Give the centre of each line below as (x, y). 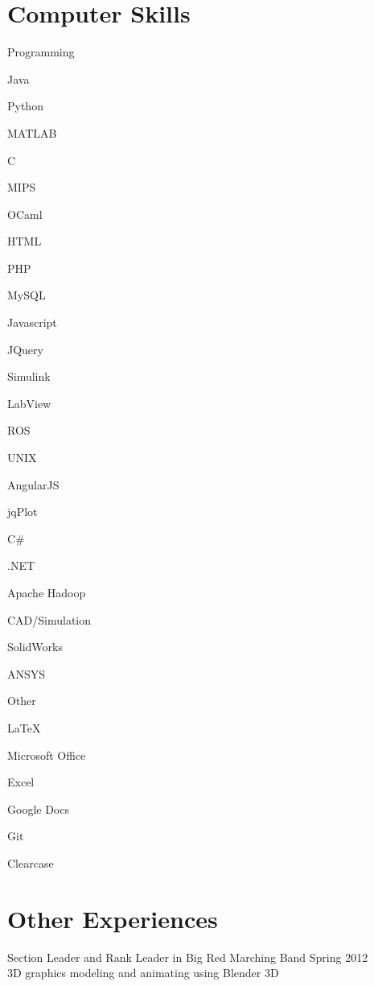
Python (25, 106)
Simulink (29, 376)
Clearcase (31, 862)
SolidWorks (35, 647)
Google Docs (38, 809)
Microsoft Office (47, 755)
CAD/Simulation (49, 619)
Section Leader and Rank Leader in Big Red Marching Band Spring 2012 (188, 957)
